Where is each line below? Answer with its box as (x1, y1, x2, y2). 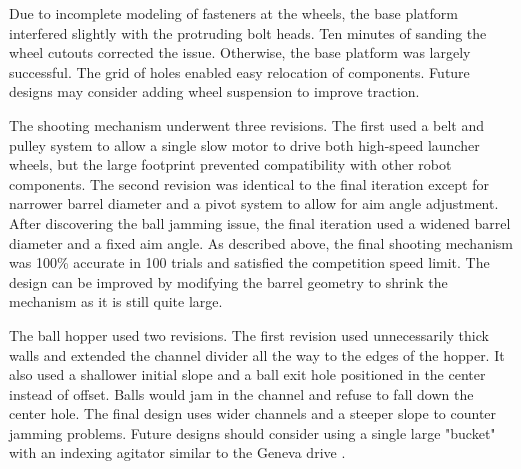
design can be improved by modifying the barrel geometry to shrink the (9, 271, 448, 292)
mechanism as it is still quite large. (9, 291, 223, 312)
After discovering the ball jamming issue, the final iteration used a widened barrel (9, 212, 511, 233)
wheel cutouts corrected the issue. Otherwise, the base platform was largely (9, 42, 471, 63)
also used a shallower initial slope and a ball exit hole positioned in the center (9, 364, 486, 385)
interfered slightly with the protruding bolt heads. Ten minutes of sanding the (9, 22, 487, 43)
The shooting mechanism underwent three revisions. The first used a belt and (9, 114, 485, 135)
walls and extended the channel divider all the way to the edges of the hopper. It (9, 344, 505, 365)
